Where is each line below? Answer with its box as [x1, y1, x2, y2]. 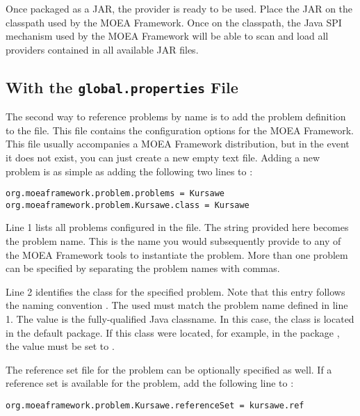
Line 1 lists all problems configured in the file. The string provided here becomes [6, 220, 349, 234]
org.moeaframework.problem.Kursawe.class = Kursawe [6, 200, 249, 210]
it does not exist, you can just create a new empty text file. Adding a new [6, 150, 320, 164]
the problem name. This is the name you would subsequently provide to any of [6, 234, 341, 248]
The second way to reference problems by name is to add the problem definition [6, 109, 346, 124]
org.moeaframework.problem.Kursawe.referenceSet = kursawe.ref [6, 400, 304, 410]
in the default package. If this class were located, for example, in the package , [6, 325, 340, 339]
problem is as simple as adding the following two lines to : [6, 163, 253, 178]
